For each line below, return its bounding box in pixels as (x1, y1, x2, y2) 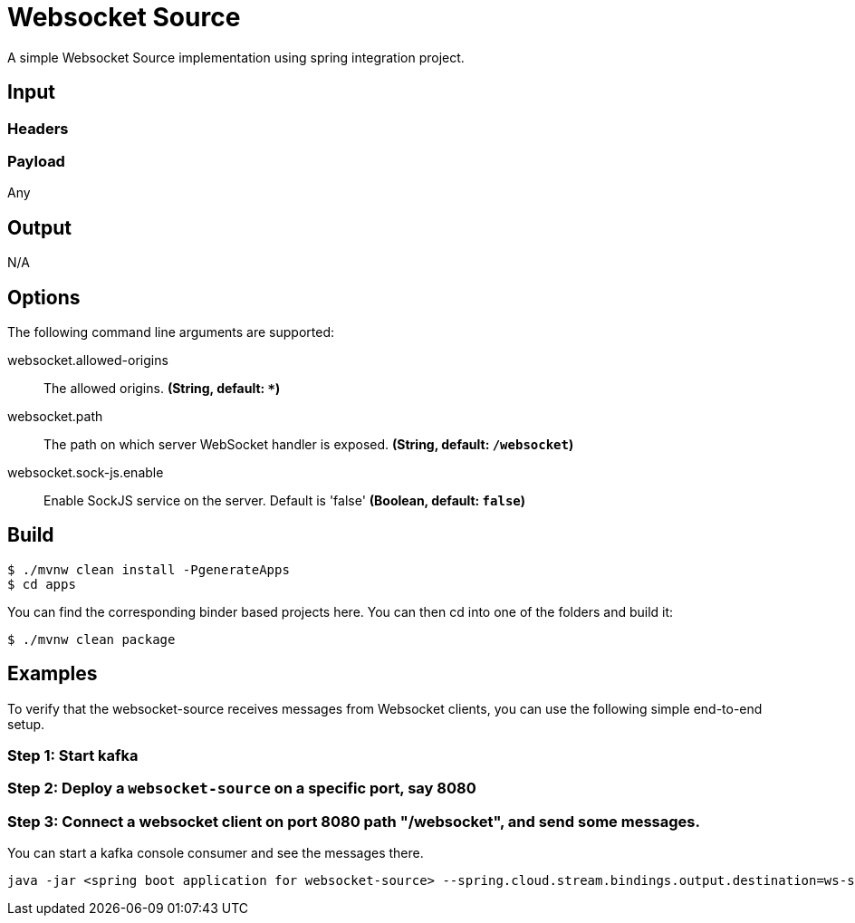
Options (7, 285, 81, 309)
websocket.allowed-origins (7, 352, 168, 369)
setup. (7, 716, 45, 732)
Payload (7, 151, 65, 170)
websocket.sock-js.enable (7, 465, 164, 481)
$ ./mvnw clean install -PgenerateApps (7, 562, 290, 577)
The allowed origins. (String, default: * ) (43, 380, 281, 397)
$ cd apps (7, 576, 76, 591)
